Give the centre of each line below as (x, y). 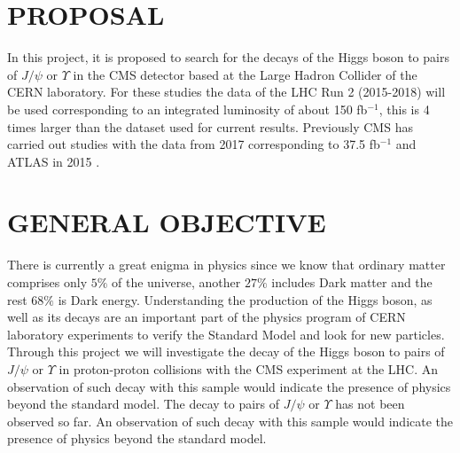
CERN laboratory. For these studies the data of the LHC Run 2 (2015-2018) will (226, 92)
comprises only (47, 282)
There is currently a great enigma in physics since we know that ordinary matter (226, 265)
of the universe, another (176, 282)
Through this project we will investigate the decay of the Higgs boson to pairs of (226, 351)
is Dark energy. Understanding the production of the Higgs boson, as (245, 299)
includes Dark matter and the (352, 282)
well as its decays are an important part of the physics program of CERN (207, 317)
